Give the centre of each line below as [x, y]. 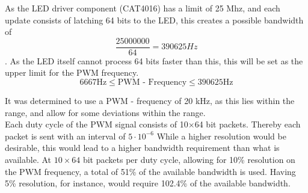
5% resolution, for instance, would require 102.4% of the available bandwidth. [148, 183]
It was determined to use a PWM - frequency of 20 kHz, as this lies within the [150, 101]
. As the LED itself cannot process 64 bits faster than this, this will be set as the [154, 60]
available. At [28, 159]
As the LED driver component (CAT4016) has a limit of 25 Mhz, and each [143, 8]
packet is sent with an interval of [65, 136]
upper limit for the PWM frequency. [72, 72]
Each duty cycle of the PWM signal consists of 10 [97, 124]
